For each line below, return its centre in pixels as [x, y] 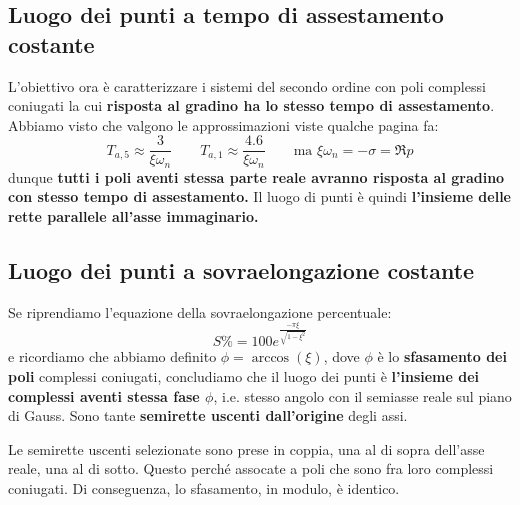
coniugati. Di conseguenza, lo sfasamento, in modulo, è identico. [204, 487]
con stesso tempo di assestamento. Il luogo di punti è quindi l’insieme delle [260, 196]
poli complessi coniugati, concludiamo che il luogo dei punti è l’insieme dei [244, 375]
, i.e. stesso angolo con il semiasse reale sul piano [362, 395]
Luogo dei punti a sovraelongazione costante [241, 270]
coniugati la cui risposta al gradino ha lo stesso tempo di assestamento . [251, 105]
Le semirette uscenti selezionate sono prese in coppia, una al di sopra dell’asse [246, 448]
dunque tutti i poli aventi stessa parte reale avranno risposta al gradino [256, 176]
